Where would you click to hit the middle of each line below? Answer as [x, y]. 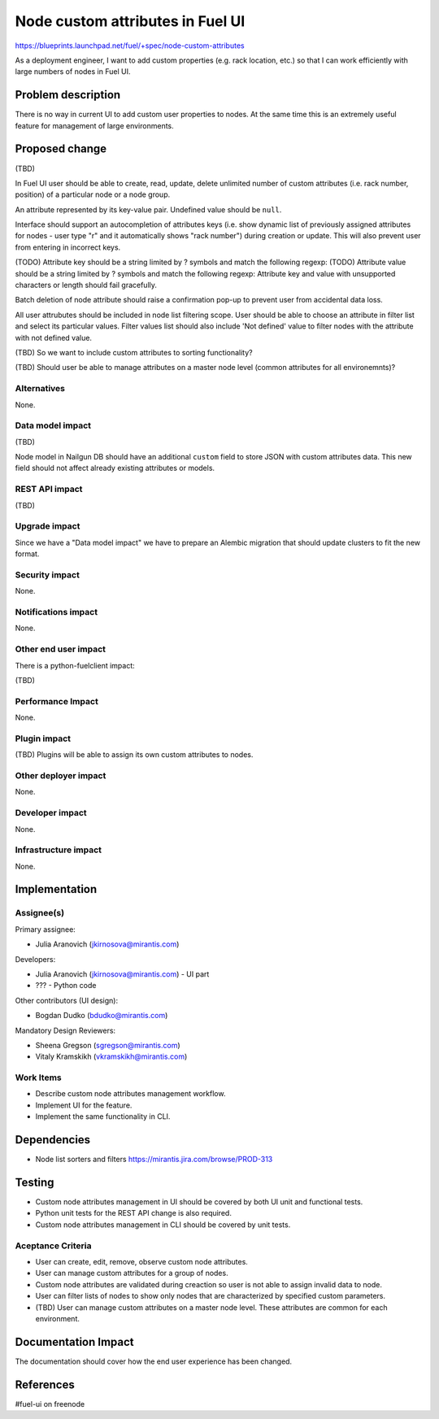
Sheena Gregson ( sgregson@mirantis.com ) [108, 1045]
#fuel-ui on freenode [50, 1404]
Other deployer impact [61, 775]
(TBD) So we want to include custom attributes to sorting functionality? [134, 353]
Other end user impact [60, 649]
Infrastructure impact [58, 850]
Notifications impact [56, 612]
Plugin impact [43, 738]
